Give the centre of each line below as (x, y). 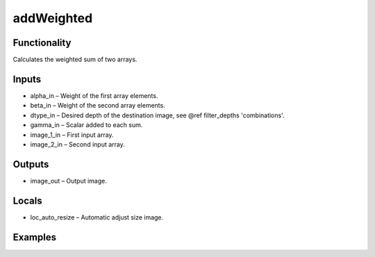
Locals (27, 200)
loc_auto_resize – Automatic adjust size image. (97, 217)
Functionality (42, 43)
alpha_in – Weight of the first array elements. (94, 96)
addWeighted (53, 18)
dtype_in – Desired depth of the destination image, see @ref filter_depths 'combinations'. (157, 115)
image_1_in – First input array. (72, 135)
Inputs (27, 79)
